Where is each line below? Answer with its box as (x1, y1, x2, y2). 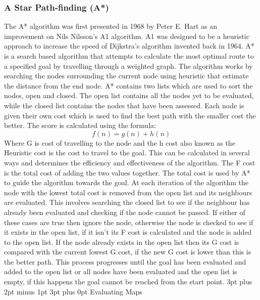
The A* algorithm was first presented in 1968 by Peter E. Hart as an (4, 21, 218, 31)
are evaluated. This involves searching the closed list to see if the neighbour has (4, 197, 250, 207)
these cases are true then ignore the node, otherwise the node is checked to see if (4, 217, 253, 227)
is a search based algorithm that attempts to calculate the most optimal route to (4, 51, 254, 61)
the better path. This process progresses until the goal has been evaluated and (4, 256, 246, 267)
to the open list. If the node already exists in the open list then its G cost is (4, 236, 239, 247)
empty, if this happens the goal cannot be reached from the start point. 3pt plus (4, 276, 252, 287)
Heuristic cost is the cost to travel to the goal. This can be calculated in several (4, 147, 250, 158)
